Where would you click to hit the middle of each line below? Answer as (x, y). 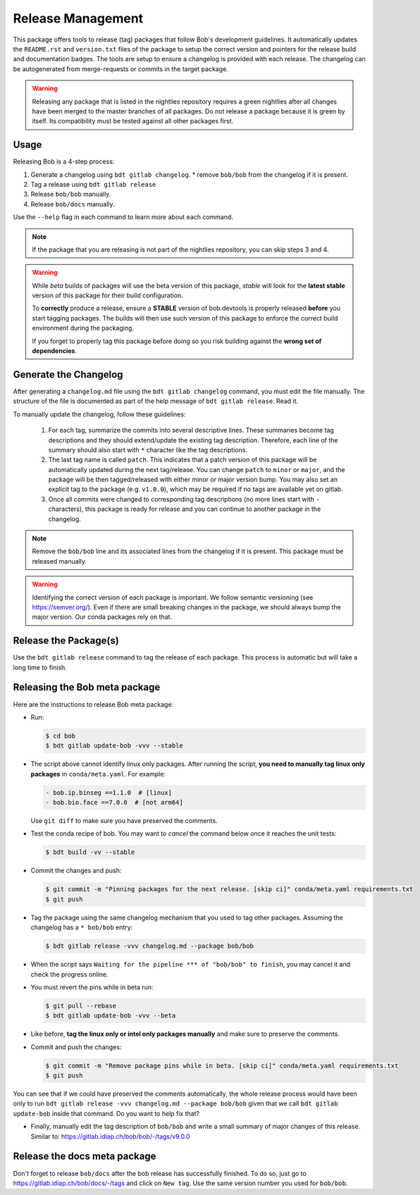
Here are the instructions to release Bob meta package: (93, 704)
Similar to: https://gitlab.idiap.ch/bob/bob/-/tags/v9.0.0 (110, 1136)
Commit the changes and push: (76, 871)
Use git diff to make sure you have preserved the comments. (124, 821)
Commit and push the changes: (76, 1047)
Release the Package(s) (66, 641)
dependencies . (55, 351)
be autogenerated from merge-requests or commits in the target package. (121, 69)
